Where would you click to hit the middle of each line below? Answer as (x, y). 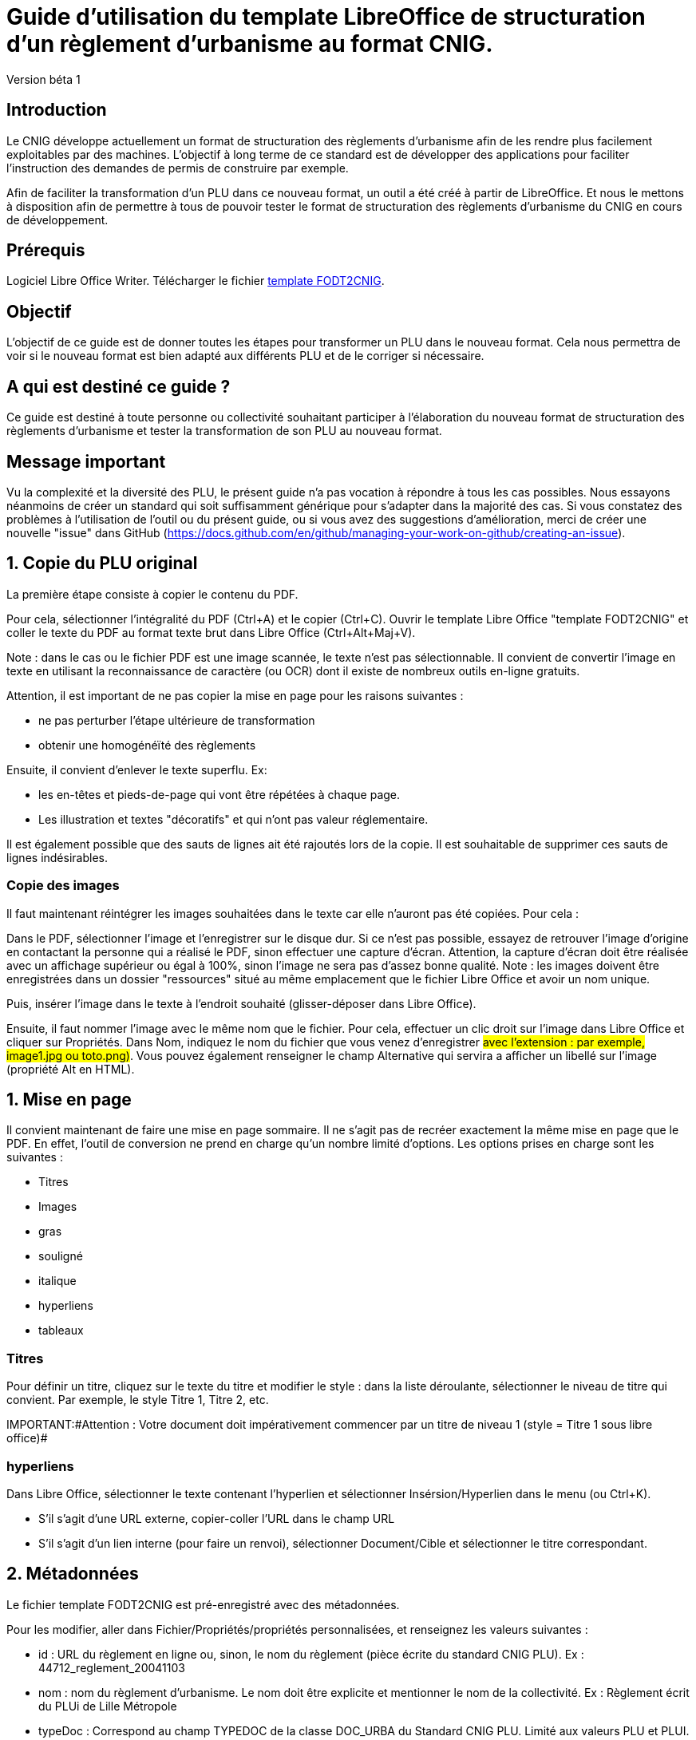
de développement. (57, 219)
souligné (61, 1256)
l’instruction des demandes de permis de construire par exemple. (178, 168)
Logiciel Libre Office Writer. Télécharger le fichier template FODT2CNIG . (196, 281)
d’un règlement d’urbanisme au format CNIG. (250, 44)
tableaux (61, 1331)
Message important (86, 461)
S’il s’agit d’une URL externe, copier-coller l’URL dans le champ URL (217, 1518)
